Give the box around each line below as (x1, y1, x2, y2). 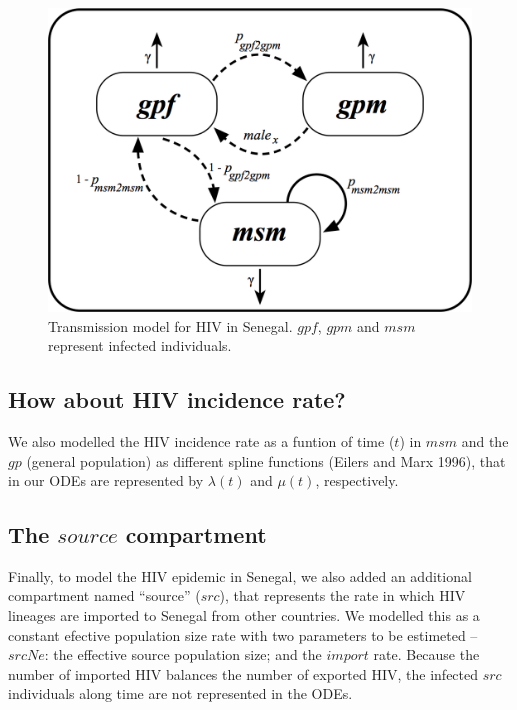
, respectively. (315, 470, 399, 491)
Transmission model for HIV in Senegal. (48, 315, 293, 336)
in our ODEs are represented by (8, 470, 204, 491)
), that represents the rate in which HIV (219, 585, 466, 606)
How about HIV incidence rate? (8, 384, 346, 415)
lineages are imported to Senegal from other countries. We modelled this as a (8, 605, 480, 626)
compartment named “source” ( (8, 585, 201, 606)
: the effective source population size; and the (44, 644, 322, 665)
